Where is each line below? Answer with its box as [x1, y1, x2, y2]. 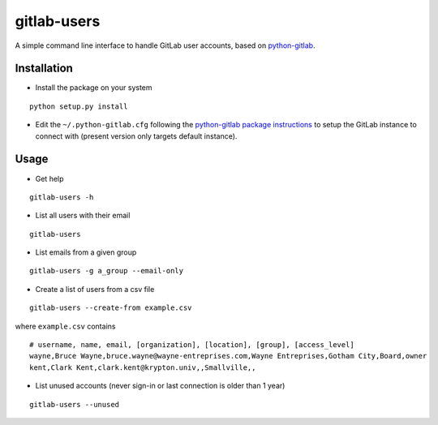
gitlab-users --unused [29, 400, 120, 409]
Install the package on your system [35, 83, 153, 92]
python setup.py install [29, 101, 128, 111]
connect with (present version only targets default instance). [35, 131, 238, 141]
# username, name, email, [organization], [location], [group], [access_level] [29, 341, 354, 350]
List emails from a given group [35, 247, 137, 257]
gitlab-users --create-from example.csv [29, 303, 192, 312]
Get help [35, 174, 64, 183]
